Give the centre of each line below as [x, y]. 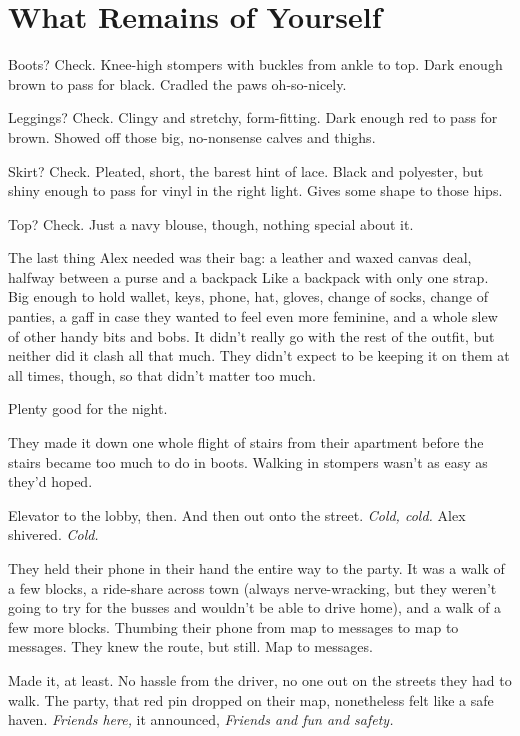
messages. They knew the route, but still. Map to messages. [190, 646]
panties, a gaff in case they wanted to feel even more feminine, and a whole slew [253, 316]
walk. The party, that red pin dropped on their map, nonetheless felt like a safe [251, 699]
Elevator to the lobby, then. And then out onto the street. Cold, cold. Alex [237, 514]
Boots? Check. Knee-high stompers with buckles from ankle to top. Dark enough [255, 64]
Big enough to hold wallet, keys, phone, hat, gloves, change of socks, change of [248, 296]
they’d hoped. [50, 481]
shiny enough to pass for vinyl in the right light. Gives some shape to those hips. [255, 190]
